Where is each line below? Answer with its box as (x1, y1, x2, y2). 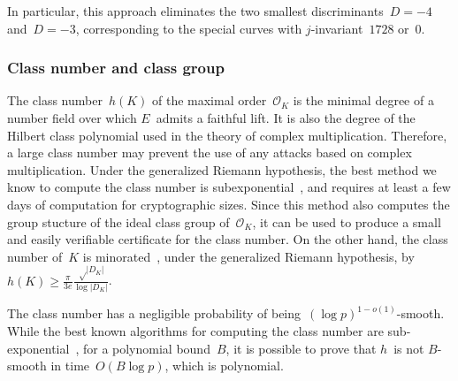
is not (393, 339, 424, 357)
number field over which (7, 109, 137, 126)
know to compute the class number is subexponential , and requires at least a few (7, 178, 451, 196)
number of (7, 247, 63, 265)
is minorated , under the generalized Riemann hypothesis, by (82, 247, 415, 265)
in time (50, 356, 90, 375)
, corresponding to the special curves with (75, 19, 302, 37)
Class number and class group (7, 57, 225, 79)
